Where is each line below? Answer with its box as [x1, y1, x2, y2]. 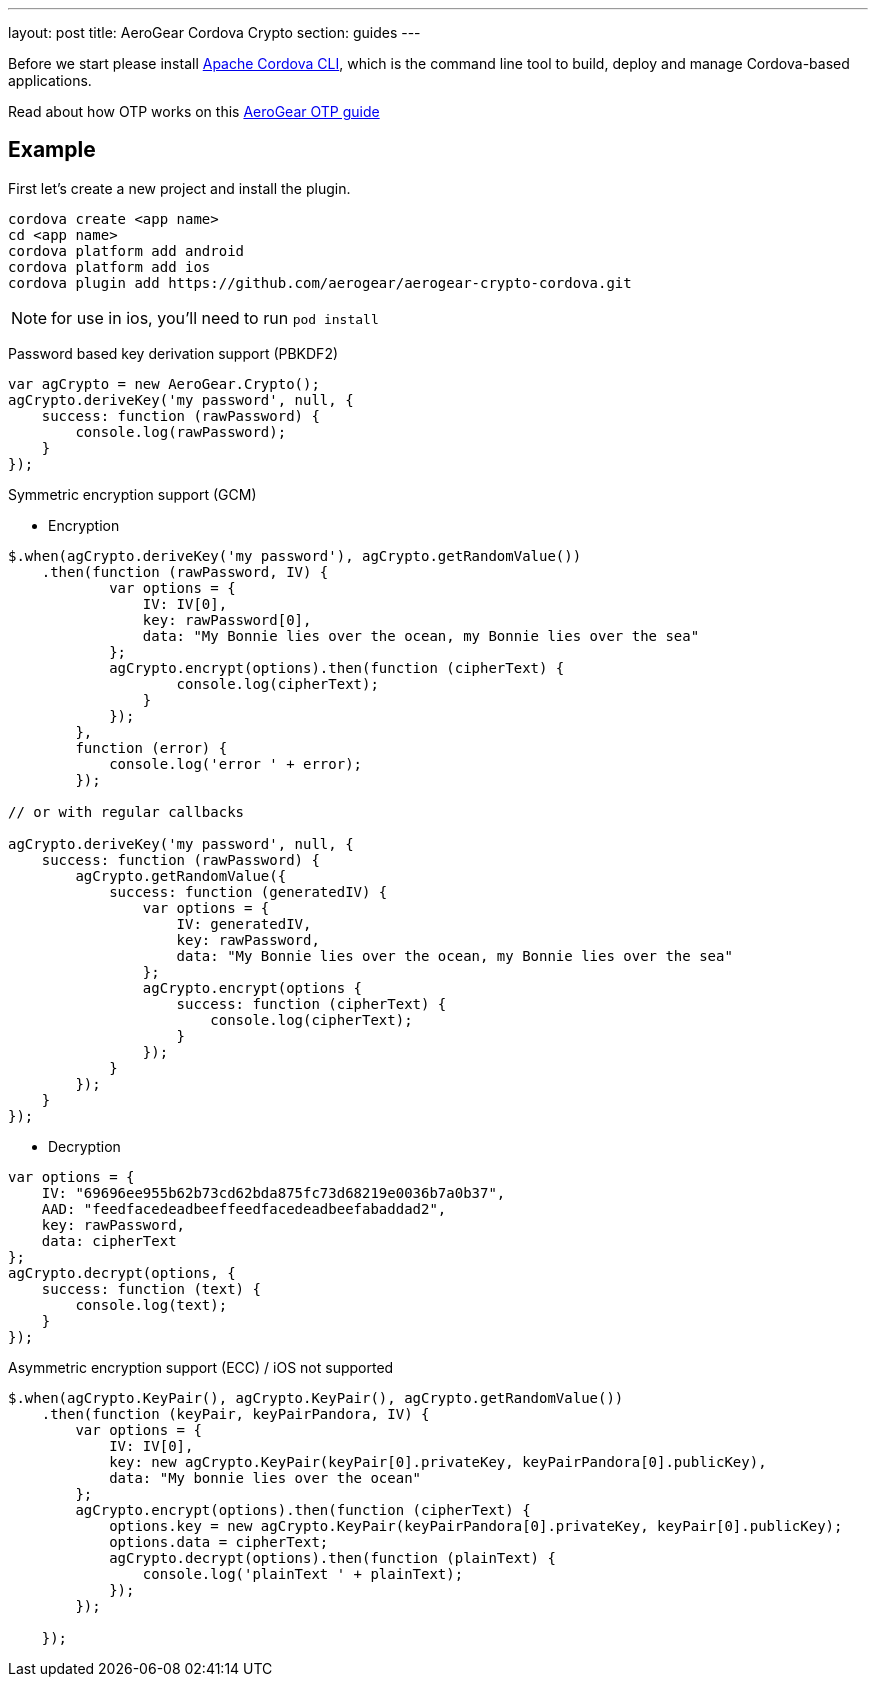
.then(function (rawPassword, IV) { [41, 563, 329, 580]
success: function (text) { [41, 1280, 261, 1297]
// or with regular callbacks [8, 803, 245, 820]
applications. [8, 72, 92, 89]
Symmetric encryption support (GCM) [8, 485, 257, 503]
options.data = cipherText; [109, 1533, 329, 1550]
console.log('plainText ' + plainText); [142, 1565, 464, 1582]
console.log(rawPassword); [75, 423, 287, 440]
